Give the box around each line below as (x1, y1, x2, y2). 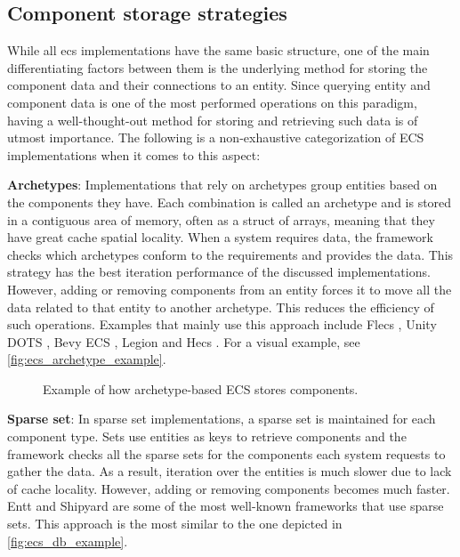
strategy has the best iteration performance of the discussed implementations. (7, 262, 431, 281)
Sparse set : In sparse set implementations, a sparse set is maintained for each (7, 409, 436, 428)
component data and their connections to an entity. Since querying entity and (7, 76, 431, 94)
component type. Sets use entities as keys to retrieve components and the (7, 427, 407, 446)
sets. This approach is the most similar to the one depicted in (7, 514, 343, 533)
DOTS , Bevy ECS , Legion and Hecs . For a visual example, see (7, 332, 360, 351)
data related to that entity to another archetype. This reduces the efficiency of (7, 297, 434, 316)
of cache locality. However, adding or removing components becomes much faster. (7, 479, 450, 497)
